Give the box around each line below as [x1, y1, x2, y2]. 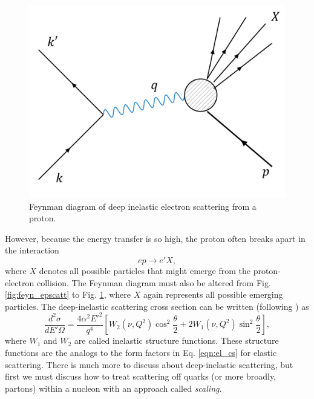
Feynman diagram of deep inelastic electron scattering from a [29, 199, 257, 212]
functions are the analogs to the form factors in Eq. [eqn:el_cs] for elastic [5, 346, 277, 358]
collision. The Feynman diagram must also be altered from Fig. [36, 276, 271, 289]
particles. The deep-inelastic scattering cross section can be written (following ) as [5, 300, 309, 312]
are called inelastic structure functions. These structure [74, 334, 279, 347]
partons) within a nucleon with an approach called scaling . [5, 381, 222, 394]
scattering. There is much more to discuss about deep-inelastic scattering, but [5, 358, 293, 370]
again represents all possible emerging [143, 288, 283, 301]
